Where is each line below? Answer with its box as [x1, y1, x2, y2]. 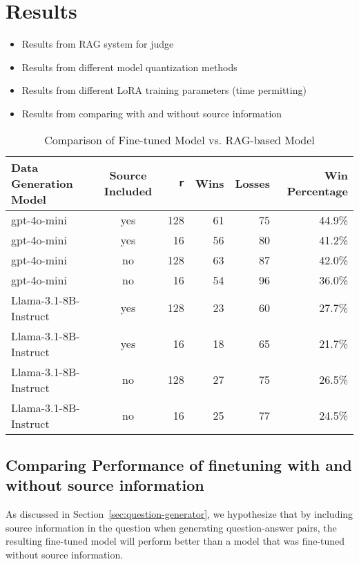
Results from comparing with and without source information [21, 106, 282, 120]
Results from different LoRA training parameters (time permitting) [21, 83, 307, 97]
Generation [11, 175, 73, 191]
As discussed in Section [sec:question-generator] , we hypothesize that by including [6, 507, 353, 521]
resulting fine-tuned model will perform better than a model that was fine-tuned [6, 534, 345, 548]
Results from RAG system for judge [21, 37, 174, 51]
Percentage [287, 183, 348, 199]
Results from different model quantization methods [21, 59, 237, 74]
